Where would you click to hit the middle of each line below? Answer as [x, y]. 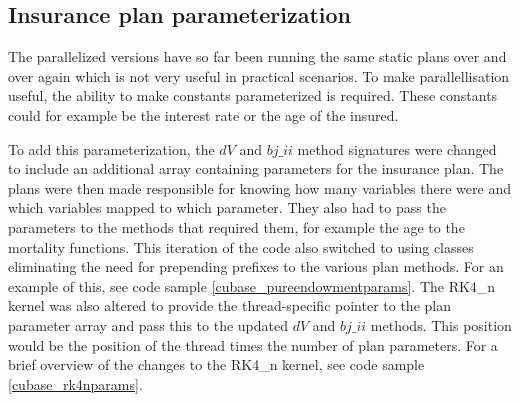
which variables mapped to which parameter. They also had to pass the [227, 207]
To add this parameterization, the [111, 148]
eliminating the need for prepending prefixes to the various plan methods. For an [256, 266]
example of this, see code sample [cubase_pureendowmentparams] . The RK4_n [252, 285]
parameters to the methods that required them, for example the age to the [236, 226]
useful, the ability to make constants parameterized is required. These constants [253, 95]
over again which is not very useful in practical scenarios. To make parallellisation [259, 75]
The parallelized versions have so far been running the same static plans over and [257, 56]
